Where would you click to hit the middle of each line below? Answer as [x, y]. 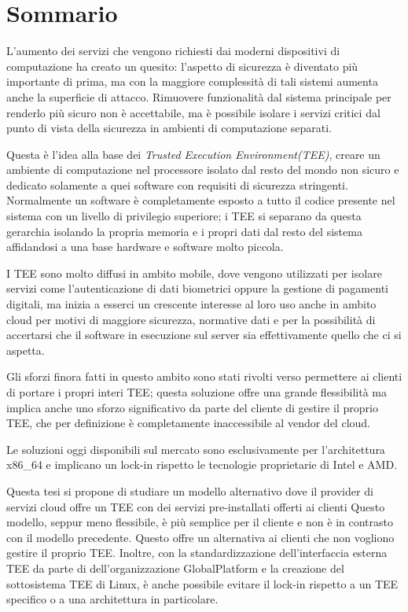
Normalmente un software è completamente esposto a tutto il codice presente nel [201, 200]
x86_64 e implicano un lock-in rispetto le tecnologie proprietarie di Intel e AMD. [202, 465]
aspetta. [26, 350]
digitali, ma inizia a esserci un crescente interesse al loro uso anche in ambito [191, 304]
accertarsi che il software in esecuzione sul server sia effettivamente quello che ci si [204, 335]
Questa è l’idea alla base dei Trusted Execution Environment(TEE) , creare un [193, 154]
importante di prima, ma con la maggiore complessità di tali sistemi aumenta [192, 81]
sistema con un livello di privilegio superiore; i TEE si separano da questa [184, 216]
